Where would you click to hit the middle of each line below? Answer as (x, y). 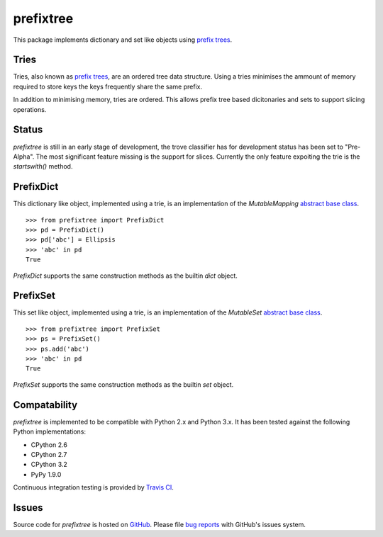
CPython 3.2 (49, 465)
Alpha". (24, 157)
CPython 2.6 (49, 445)
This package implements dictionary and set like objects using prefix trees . (123, 40)
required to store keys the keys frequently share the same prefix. (107, 86)
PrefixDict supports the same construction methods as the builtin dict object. (125, 276)
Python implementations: (50, 431)
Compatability (45, 405)
